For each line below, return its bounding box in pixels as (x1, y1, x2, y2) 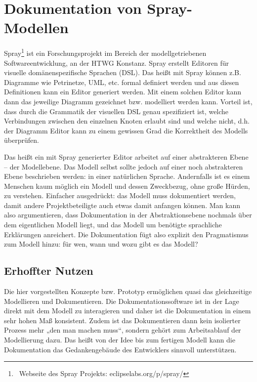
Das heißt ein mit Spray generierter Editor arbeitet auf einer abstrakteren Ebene (4, 151, 249, 162)
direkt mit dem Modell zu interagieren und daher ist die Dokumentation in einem (4, 305, 251, 316)
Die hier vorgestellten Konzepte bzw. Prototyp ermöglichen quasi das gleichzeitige (4, 286, 252, 297)
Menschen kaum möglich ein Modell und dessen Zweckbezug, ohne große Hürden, (4, 180, 250, 191)
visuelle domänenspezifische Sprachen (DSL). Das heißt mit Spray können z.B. (4, 67, 241, 78)
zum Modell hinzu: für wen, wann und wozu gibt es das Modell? (4, 239, 198, 249)
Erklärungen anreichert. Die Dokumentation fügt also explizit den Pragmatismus (4, 229, 249, 239)
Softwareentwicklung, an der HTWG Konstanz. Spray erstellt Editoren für (4, 57, 229, 68)
